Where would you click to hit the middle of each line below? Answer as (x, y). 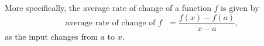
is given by (240, 7)
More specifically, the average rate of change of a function (108, 7)
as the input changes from (51, 36)
